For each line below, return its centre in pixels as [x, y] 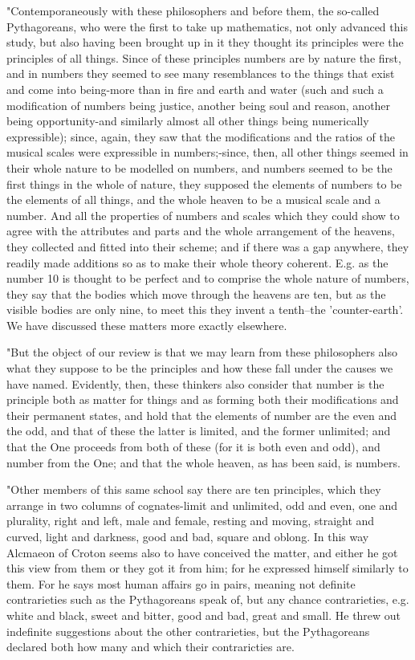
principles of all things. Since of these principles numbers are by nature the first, [204, 57]
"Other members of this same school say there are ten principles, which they [194, 489]
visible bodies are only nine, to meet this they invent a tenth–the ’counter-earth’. [205, 310]
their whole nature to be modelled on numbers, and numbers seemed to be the [199, 167]
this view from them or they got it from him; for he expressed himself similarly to [207, 568]
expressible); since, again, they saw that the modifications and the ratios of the [201, 136]
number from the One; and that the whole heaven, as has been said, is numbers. [203, 462]
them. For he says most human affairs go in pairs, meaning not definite [181, 583]
